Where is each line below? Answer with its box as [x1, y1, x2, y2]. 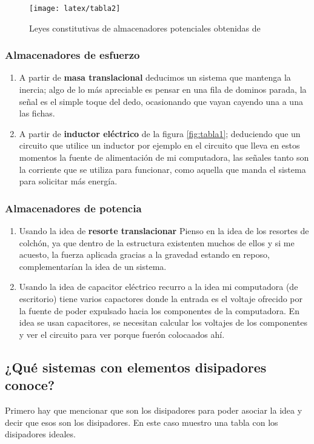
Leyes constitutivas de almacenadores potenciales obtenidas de [29, 21, 261, 34]
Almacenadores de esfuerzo [5, 47, 140, 62]
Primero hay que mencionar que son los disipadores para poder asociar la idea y [5, 403, 302, 416]
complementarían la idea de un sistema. [19, 260, 167, 272]
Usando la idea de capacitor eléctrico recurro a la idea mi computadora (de [19, 280, 298, 293]
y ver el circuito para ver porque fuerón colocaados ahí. [19, 328, 225, 340]
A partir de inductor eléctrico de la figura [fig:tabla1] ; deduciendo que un [19, 127, 301, 140]
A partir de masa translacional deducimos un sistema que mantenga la [19, 71, 291, 84]
